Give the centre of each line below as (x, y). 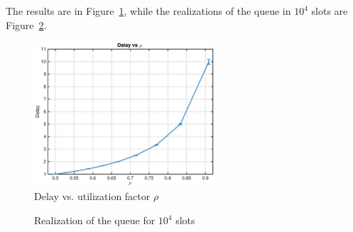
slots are (330, 11)
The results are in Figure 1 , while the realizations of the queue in (148, 11)
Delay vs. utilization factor (92, 196)
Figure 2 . (26, 24)
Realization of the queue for (95, 220)
